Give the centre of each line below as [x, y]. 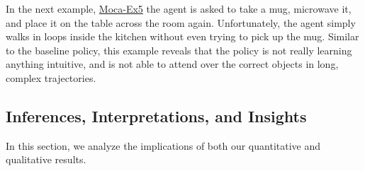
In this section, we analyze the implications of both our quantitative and [163, 145]
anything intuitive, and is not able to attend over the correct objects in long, [172, 64]
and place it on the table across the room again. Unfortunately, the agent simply [181, 22]
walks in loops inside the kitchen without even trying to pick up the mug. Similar [182, 36]
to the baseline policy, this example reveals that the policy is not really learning [179, 50]
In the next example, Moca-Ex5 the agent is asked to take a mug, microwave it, [179, 8]
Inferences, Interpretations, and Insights [156, 116]
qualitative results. [46, 159]
